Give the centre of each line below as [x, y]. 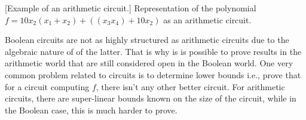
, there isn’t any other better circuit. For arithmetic [190, 86]
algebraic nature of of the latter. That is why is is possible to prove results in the [153, 51]
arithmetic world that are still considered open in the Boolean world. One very [149, 63]
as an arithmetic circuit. [207, 19]
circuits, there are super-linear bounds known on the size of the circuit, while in [151, 98]
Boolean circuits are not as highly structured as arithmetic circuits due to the [147, 40]
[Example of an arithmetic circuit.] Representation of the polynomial [131, 8]
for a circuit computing [47, 86]
